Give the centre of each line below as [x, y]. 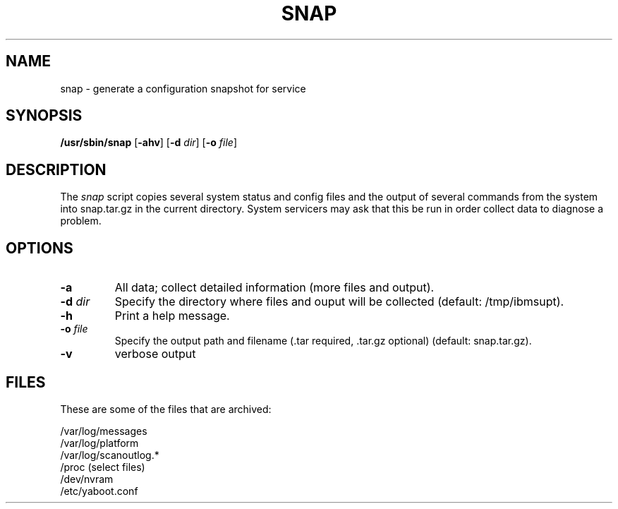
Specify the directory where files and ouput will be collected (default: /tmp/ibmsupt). [339, 302]
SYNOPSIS [44, 116]
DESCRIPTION [56, 169]
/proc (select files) [103, 467]
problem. [81, 221]
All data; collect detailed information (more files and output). [274, 288]
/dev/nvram [87, 479]
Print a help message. [172, 316]
